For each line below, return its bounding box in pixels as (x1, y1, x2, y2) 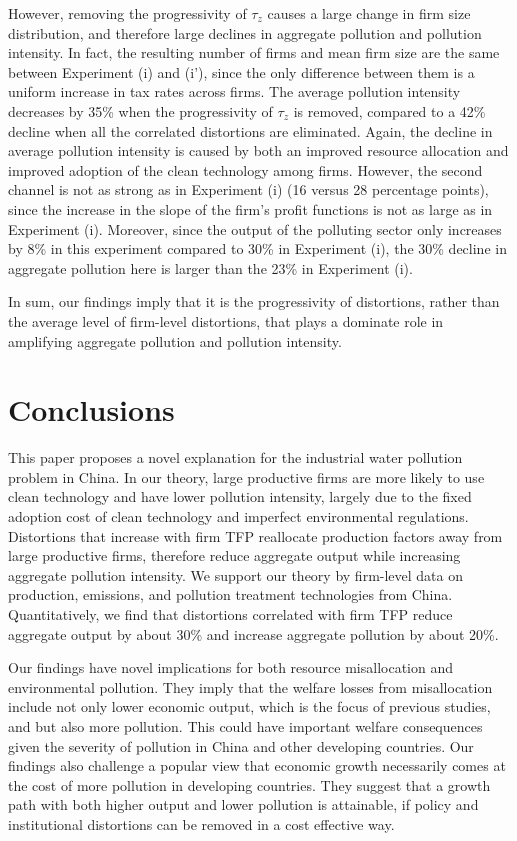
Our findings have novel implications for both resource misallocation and (8, 657, 454, 678)
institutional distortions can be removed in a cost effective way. (8, 813, 395, 834)
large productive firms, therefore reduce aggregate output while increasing (8, 545, 461, 566)
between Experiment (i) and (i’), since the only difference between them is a (8, 61, 475, 82)
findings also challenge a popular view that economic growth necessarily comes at (8, 755, 506, 776)
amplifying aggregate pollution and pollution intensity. (8, 330, 342, 351)
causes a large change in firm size (267, 3, 471, 23)
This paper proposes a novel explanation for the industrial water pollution (8, 447, 463, 468)
